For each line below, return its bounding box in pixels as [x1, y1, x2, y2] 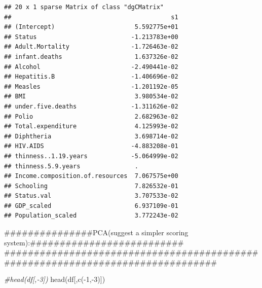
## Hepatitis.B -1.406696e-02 [4, 73, 178, 81]
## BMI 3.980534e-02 [4, 93, 178, 100]
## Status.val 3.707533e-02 [4, 192, 178, 200]
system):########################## [4, 237, 184, 247]
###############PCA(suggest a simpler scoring [4, 227, 189, 238]
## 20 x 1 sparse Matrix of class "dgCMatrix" [4, 4, 164, 11]
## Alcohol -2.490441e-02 [4, 63, 178, 70]
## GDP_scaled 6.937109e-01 [4, 202, 178, 209]
